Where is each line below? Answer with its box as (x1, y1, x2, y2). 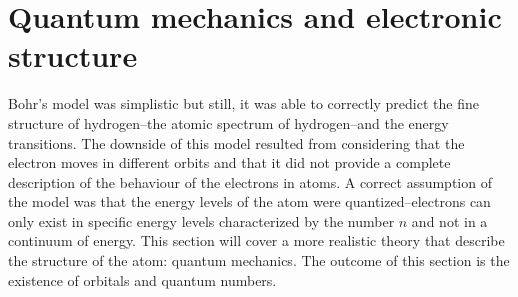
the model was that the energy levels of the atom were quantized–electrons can (8, 191, 491, 212)
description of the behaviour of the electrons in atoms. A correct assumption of (8, 171, 492, 192)
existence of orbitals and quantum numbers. (8, 269, 277, 290)
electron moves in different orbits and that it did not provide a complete (8, 152, 451, 173)
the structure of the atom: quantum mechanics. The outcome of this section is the (8, 250, 510, 271)
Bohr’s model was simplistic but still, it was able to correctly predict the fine (8, 93, 479, 114)
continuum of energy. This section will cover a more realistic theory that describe (8, 230, 505, 251)
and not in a (411, 210, 488, 231)
